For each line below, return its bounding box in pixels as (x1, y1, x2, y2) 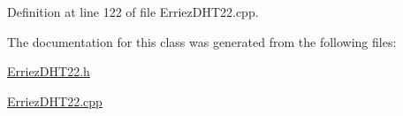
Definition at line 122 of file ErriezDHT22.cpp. (7, 3, 259, 20)
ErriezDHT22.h (7, 62, 90, 81)
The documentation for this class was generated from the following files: (7, 32, 397, 50)
